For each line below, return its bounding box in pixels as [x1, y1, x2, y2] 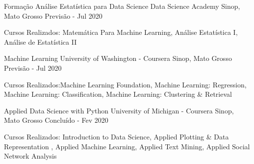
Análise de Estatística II [4, 36, 77, 47]
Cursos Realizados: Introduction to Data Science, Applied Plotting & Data [4, 131, 229, 141]
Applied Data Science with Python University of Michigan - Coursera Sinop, [4, 105, 234, 115]
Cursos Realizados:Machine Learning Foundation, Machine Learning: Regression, [4, 79, 247, 89]
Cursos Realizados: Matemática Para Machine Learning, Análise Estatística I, [4, 27, 238, 37]
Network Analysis [4, 151, 57, 161]
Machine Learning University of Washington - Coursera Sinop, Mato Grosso [4, 53, 232, 63]
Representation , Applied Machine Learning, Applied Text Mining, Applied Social [4, 141, 250, 151]
